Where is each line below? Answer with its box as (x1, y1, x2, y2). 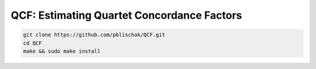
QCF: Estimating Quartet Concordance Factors (11, 9, 242, 22)
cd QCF (23, 40, 42, 46)
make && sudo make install (23, 47, 101, 54)
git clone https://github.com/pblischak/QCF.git (23, 32, 166, 38)
